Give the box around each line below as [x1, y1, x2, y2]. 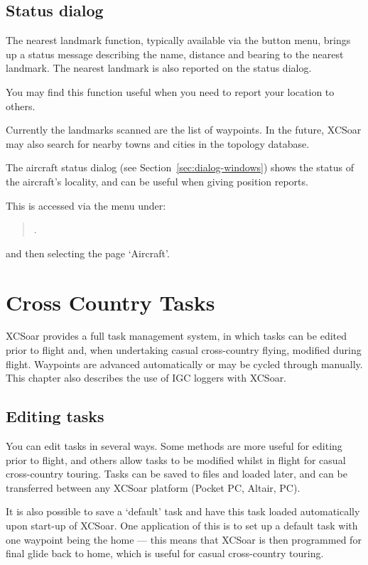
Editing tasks [6, 405, 104, 427]
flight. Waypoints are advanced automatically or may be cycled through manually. [6, 356, 363, 371]
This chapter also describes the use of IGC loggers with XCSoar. [6, 370, 287, 385]
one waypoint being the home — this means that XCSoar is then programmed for [6, 532, 362, 547]
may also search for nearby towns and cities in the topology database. [6, 136, 310, 151]
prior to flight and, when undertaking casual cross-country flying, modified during [6, 343, 362, 357]
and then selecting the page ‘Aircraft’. [6, 245, 170, 260]
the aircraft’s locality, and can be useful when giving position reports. [6, 173, 308, 188]
